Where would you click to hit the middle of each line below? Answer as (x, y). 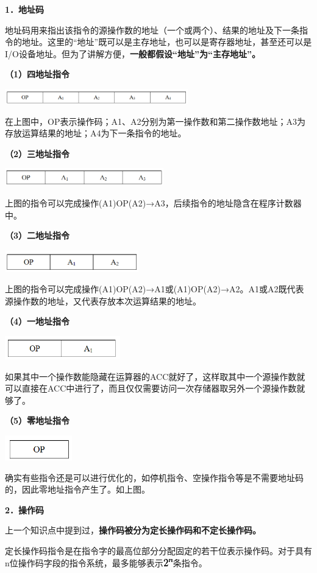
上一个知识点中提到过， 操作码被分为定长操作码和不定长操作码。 (133, 530)
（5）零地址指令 (37, 420)
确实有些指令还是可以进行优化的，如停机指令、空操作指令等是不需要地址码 (154, 477)
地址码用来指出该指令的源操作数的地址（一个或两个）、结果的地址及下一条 (152, 30)
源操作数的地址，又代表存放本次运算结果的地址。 (103, 301)
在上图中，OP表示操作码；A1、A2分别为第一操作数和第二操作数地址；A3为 (155, 121)
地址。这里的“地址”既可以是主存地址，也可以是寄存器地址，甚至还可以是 (167, 42)
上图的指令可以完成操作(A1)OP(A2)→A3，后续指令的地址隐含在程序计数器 (153, 202)
